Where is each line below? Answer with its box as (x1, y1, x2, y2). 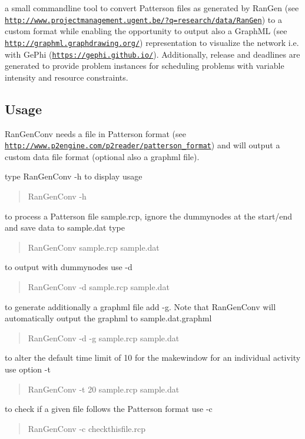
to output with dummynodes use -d (5, 261, 132, 273)
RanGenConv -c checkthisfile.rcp (28, 422, 145, 434)
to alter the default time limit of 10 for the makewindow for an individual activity (5, 351, 301, 364)
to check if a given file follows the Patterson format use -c (5, 403, 213, 415)
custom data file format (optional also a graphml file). (5, 150, 200, 162)
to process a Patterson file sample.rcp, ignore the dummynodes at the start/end (5, 209, 293, 222)
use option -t (5, 362, 51, 375)
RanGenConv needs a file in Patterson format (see (5, 127, 186, 139)
